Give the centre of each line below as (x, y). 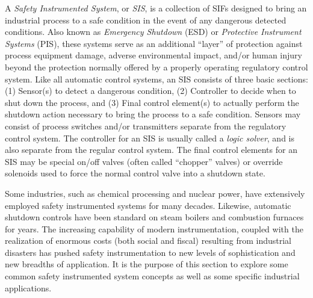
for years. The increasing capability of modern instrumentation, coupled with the (154, 228)
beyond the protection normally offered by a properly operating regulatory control (156, 67)
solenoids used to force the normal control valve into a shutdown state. (135, 173)
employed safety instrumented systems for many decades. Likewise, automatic (148, 205)
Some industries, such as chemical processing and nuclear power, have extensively (155, 193)
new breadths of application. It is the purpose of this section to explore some (147, 264)
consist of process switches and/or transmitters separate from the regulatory (146, 126)
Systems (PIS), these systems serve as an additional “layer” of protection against (154, 43)
